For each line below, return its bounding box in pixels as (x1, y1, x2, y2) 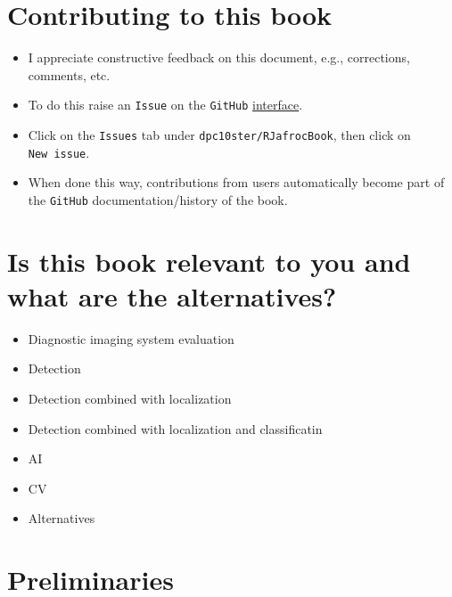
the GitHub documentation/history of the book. (28, 190, 288, 209)
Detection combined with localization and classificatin (28, 419, 323, 438)
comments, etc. (28, 65, 111, 84)
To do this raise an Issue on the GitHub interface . (28, 95, 303, 114)
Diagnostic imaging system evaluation (28, 329, 234, 348)
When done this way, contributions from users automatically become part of (28, 173, 445, 192)
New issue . (28, 143, 90, 161)
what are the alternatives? (7, 277, 337, 314)
